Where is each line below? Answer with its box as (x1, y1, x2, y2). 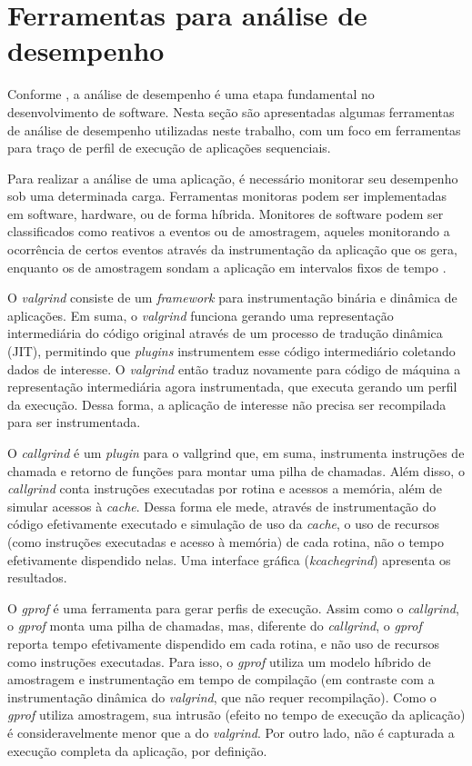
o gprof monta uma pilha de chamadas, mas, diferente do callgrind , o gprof (7, 616, 422, 635)
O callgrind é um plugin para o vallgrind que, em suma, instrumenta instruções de (7, 443, 465, 462)
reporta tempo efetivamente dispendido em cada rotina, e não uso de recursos (7, 633, 439, 652)
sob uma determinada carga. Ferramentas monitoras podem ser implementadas (7, 186, 447, 205)
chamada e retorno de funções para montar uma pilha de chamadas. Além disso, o (7, 461, 465, 480)
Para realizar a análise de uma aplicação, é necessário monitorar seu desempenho (7, 168, 458, 187)
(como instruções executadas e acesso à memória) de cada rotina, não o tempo (7, 532, 444, 551)
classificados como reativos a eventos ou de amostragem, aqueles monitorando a (7, 222, 450, 241)
